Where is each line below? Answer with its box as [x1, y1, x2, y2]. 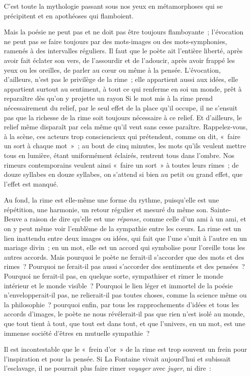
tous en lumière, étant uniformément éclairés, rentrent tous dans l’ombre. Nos [4, 150, 235, 160]
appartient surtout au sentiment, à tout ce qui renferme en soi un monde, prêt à [4, 83, 242, 94]
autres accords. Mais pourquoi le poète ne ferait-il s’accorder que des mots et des [4, 251, 244, 262]
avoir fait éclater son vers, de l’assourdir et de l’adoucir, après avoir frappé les [4, 55, 235, 65]
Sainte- [210, 204, 231, 214]
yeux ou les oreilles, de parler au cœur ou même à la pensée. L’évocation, [4, 64, 221, 75]
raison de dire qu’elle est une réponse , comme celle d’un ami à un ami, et [30, 214, 246, 224]
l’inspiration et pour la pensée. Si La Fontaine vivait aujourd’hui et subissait [4, 353, 231, 363]
